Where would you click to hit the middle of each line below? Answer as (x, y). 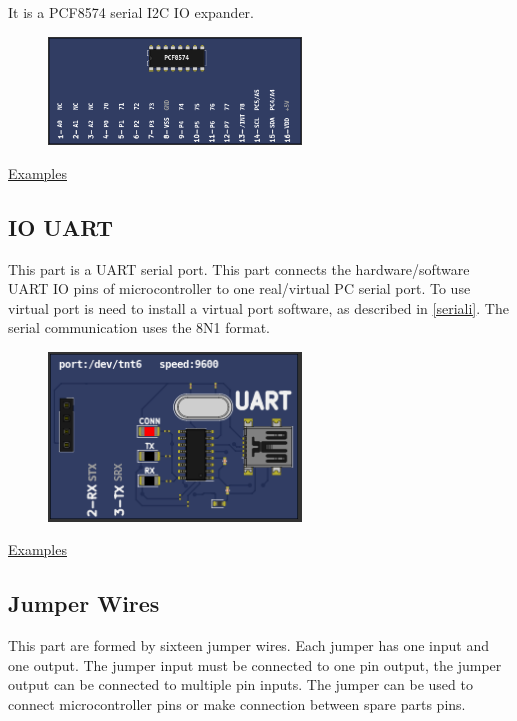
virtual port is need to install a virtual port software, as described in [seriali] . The (258, 307)
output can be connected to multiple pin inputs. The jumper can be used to (240, 684)
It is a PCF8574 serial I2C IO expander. (131, 12)
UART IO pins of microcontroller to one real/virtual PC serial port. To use (239, 288)
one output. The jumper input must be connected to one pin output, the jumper (255, 664)
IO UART (61, 226)
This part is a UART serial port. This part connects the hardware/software (239, 268)
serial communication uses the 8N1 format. (139, 327)
